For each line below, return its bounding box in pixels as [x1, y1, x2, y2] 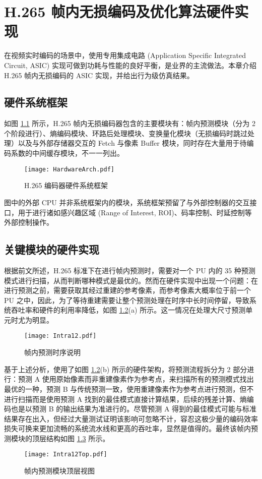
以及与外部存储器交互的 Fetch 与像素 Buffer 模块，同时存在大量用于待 [18, 138, 247, 148]
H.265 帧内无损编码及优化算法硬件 [4, 1, 235, 22]
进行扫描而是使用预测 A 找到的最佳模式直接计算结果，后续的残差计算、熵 [4, 393, 247, 404]
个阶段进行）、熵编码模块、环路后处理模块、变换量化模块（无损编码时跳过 [4, 128, 247, 138]
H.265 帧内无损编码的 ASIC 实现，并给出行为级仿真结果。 [4, 70, 194, 80]
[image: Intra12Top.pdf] [24, 451, 107, 458]
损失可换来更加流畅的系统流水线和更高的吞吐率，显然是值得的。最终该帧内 [4, 423, 251, 434]
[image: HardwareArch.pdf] [24, 165, 114, 173]
